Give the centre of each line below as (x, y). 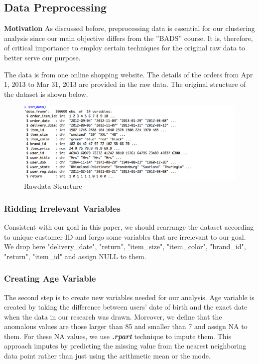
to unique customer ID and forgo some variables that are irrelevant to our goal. (125, 236)
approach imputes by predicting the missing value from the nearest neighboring (125, 346)
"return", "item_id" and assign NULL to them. (75, 256)
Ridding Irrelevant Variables (62, 208)
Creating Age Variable (50, 278)
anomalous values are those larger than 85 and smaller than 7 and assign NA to (126, 326)
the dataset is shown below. (46, 94)
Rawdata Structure (53, 186)
